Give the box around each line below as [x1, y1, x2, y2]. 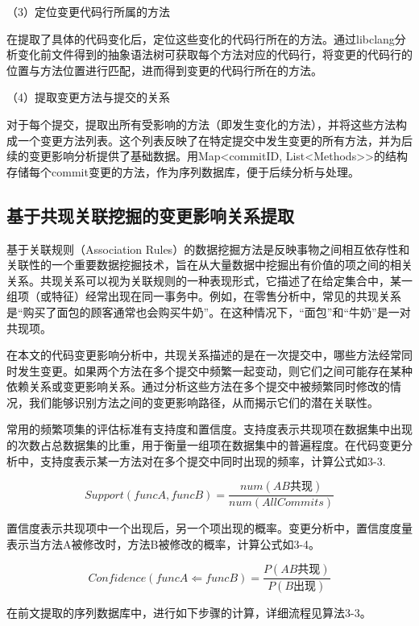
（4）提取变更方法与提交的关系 [6, 89, 170, 106]
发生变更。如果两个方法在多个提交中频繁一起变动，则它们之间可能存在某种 [17, 362, 413, 379]
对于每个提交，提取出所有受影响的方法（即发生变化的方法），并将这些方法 [6, 115, 396, 132]
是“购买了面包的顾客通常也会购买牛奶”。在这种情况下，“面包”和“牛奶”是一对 [6, 303, 411, 320]
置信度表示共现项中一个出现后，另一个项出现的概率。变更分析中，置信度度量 [6, 520, 413, 537]
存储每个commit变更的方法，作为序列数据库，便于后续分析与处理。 [6, 163, 359, 180]
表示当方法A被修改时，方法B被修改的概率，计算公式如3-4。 [6, 535, 321, 552]
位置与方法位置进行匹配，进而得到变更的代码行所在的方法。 [6, 61, 322, 78]
